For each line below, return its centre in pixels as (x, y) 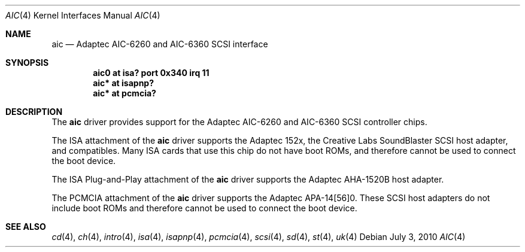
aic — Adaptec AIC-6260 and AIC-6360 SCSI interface (160, 44)
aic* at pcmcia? (125, 93)
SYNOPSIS (27, 63)
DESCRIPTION (34, 112)
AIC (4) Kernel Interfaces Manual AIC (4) (83, 15)
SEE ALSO (26, 227)
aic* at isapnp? (124, 83)
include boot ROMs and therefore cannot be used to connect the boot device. (204, 208)
